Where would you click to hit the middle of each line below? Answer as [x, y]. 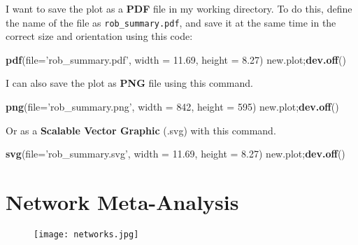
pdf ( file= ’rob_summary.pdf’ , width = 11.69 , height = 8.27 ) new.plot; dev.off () [176, 59]
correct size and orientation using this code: [99, 36]
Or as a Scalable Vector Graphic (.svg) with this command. [141, 130]
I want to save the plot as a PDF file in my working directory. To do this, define [179, 8]
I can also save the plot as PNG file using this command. [129, 83]
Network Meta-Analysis [122, 202]
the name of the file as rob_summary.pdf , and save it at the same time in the [171, 22]
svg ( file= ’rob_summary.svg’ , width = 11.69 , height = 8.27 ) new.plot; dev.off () [176, 154]
